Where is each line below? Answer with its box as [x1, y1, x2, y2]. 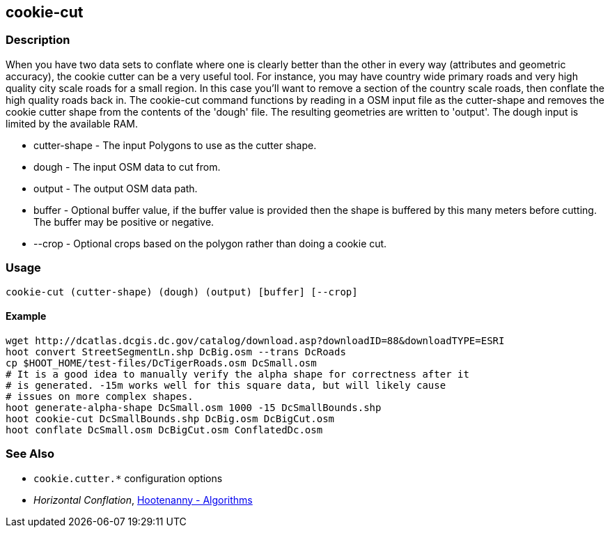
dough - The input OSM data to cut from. [33, 160, 221, 173]
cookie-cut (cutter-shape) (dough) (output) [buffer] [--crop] [6, 286, 358, 298]
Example [6, 310, 47, 323]
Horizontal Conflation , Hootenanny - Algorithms [33, 493, 253, 506]
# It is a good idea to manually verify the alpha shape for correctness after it [6, 368, 469, 380]
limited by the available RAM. [6, 117, 138, 130]
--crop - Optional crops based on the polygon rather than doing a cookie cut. [33, 237, 387, 249]
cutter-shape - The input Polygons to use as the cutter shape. [33, 139, 317, 151]
